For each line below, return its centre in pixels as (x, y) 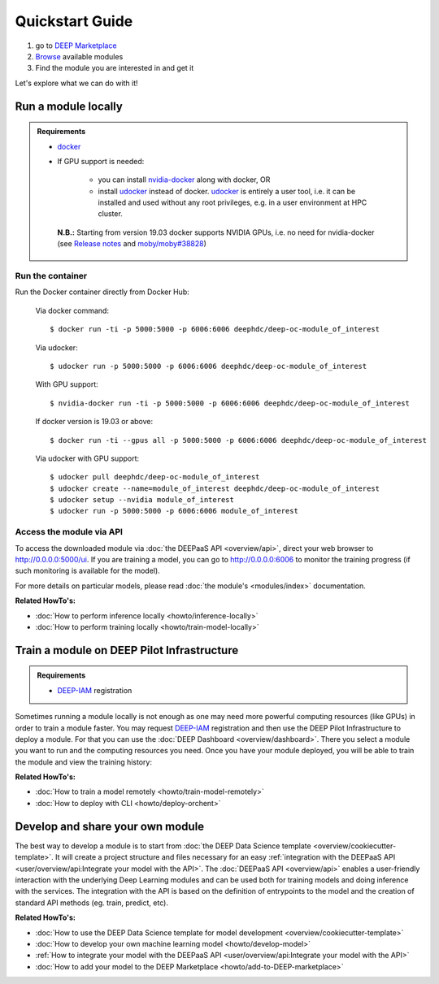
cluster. (111, 214)
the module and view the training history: (83, 762)
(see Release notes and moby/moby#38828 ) (132, 244)
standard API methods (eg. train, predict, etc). (91, 903)
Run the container (51, 276)
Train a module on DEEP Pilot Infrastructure (127, 650)
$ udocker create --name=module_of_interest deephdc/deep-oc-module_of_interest (215, 488)
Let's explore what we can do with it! (76, 83)
